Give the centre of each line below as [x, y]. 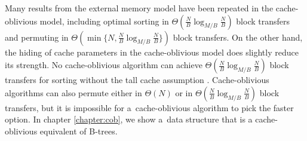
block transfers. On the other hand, [238, 37]
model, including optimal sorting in [104, 21]
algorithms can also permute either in [73, 92]
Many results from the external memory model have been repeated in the [139, 8]
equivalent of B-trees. [79, 131]
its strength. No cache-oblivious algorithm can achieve [104, 65]
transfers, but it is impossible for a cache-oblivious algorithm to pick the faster [149, 107]
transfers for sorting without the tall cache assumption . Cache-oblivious [137, 80]
